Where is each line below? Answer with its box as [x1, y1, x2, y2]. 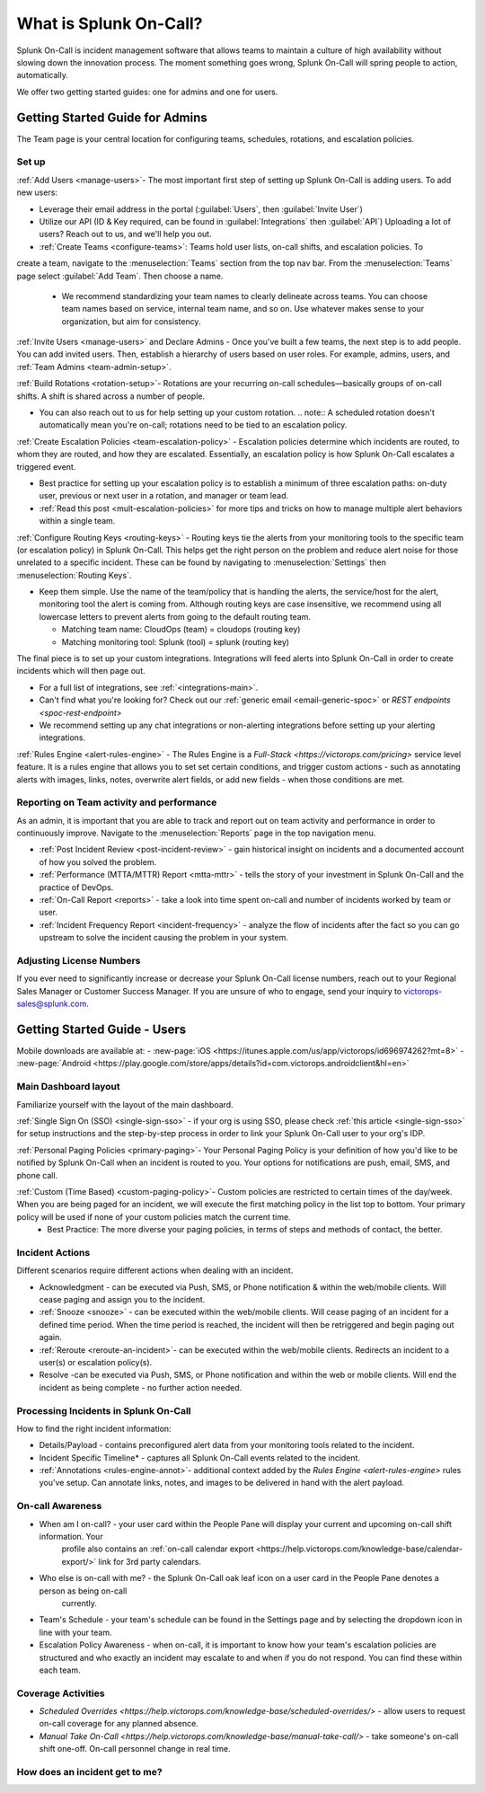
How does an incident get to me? [16, 1765, 163, 1778]
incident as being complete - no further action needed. [39, 1382, 242, 1392]
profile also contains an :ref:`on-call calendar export [61, 1543, 255, 1554]
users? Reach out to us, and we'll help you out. [39, 229, 212, 240]
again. [39, 1332, 63, 1343]
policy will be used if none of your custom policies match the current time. [16, 1211, 291, 1222]
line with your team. [39, 1627, 112, 1638]
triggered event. [16, 461, 76, 472]
